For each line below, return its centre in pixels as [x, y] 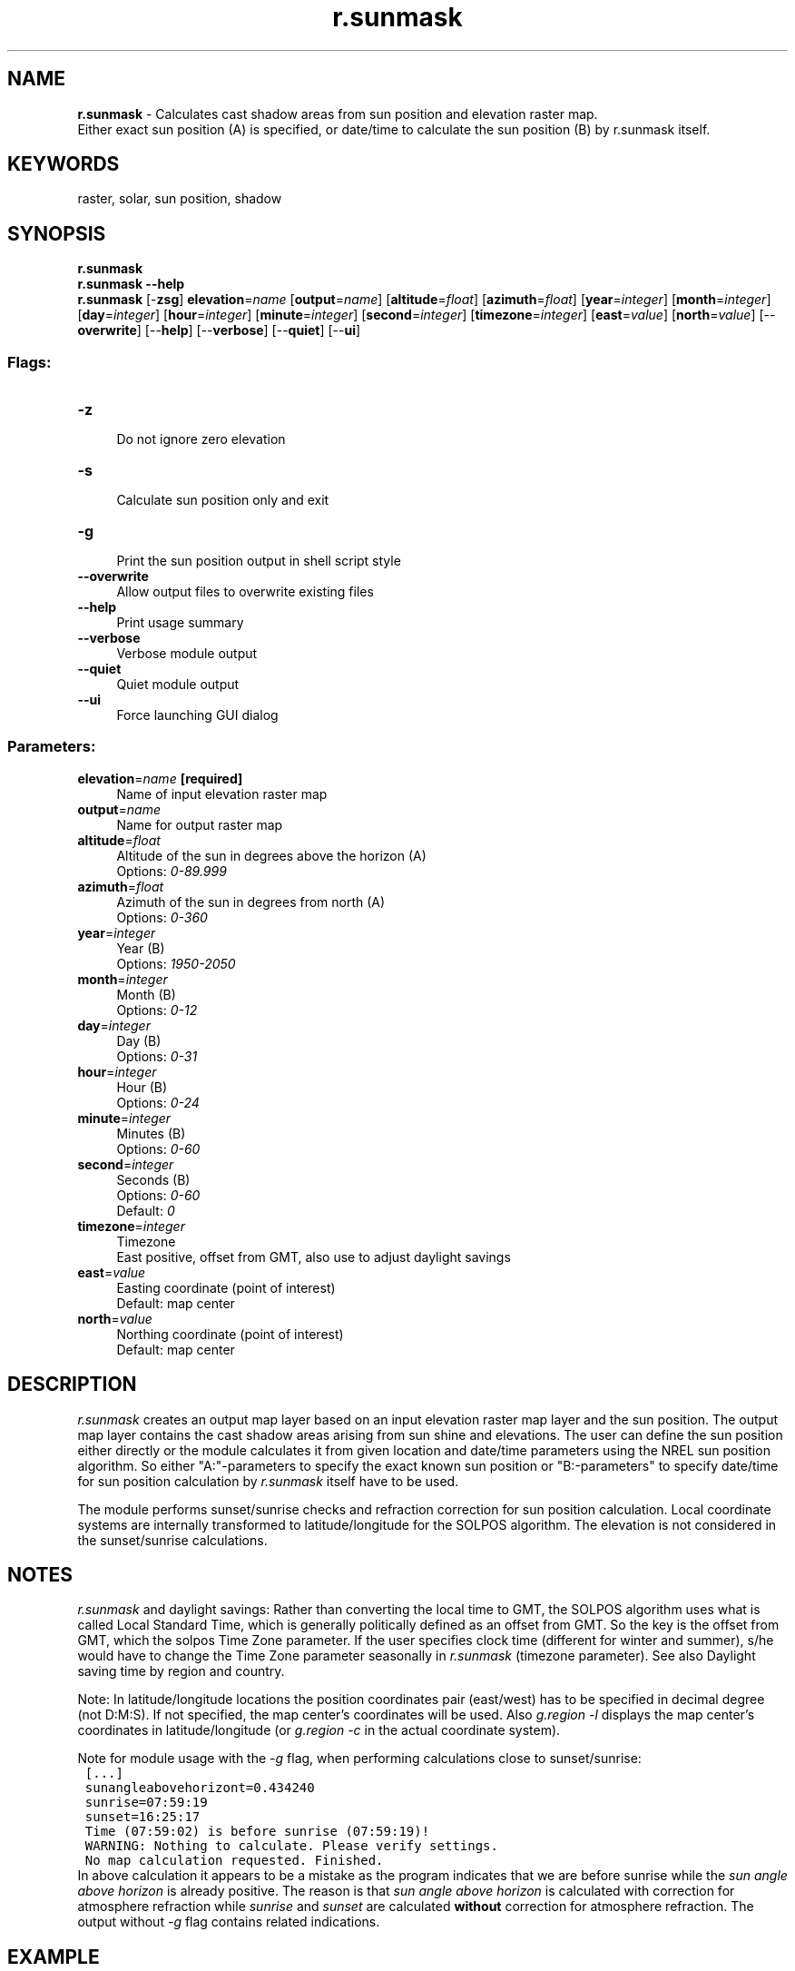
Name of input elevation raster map [222, 793]
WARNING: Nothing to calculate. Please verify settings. [291, 1846]
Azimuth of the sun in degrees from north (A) [251, 902]
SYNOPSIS [57, 233]
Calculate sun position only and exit [223, 500]
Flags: [29, 362]
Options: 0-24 [158, 1102]
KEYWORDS [64, 164]
